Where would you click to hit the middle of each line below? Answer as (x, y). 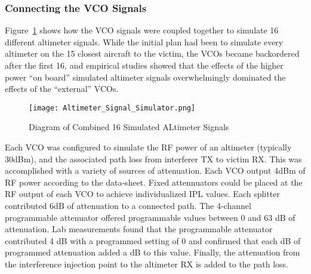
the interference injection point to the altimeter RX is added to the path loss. (147, 264)
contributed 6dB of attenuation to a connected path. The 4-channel (128, 205)
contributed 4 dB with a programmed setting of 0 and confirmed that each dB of (153, 240)
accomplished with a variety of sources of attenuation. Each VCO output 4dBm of (155, 170)
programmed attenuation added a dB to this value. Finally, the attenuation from (153, 252)
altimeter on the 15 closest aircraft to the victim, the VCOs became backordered (152, 53)
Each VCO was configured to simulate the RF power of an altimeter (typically (148, 147)
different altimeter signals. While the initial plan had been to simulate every (144, 41)
